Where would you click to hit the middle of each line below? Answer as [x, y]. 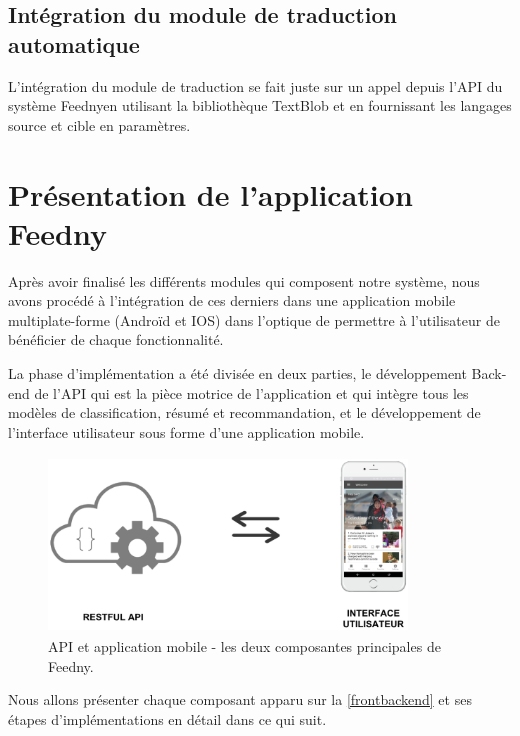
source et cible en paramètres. [99, 124]
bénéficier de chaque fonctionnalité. [116, 339]
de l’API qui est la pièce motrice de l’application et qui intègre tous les [251, 392]
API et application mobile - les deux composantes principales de [244, 646]
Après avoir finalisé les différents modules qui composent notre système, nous [244, 280]
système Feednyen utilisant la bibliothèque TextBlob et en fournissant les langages [260, 105]
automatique [74, 43]
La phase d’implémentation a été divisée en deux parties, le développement [237, 373]
